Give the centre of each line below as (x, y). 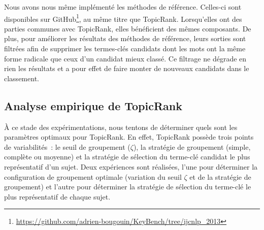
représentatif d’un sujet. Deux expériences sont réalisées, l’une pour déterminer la (131, 166)
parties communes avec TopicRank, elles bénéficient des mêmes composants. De (128, 28)
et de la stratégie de (220, 176)
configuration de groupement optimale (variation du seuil (93, 176)
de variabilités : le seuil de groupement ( (67, 146)
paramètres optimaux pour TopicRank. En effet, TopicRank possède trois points (129, 137)
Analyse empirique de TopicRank (93, 105)
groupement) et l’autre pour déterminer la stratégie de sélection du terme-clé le (128, 187)
